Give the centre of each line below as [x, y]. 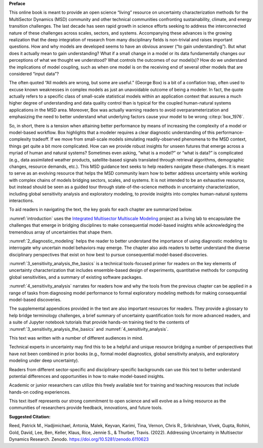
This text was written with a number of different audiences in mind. [76, 338]
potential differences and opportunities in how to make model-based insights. [87, 376]
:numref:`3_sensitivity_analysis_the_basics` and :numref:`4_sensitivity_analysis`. [89, 329]
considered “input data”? [34, 73]
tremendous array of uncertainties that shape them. [61, 232]
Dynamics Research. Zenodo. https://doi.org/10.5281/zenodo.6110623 [79, 439]
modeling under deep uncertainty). [44, 360]
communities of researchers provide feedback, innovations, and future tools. [86, 408]
